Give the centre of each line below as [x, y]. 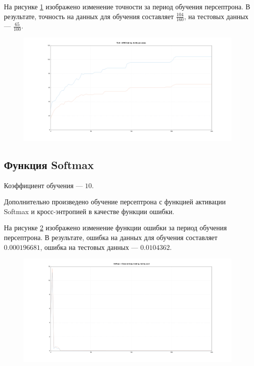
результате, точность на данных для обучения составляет [89, 16]
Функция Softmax [49, 164]
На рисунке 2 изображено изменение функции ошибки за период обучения [115, 228]
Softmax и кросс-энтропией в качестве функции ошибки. [89, 211]
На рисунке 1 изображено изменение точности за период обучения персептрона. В [127, 6]
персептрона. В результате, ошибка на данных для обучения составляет [111, 237]
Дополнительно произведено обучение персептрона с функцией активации [115, 202]
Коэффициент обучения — [43, 185]
